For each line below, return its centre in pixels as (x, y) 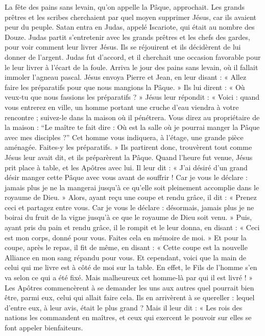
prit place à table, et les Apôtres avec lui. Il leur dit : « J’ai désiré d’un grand (126, 167)
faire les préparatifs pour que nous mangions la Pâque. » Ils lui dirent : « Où (125, 87)
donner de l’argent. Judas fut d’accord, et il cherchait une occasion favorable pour (133, 57)
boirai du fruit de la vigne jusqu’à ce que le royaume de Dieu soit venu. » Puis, (128, 217)
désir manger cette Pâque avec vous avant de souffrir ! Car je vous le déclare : (126, 177)
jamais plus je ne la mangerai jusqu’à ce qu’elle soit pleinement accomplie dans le (132, 187)
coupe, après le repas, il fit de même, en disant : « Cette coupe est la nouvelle (126, 247)
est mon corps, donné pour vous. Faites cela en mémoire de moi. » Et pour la (126, 237)
